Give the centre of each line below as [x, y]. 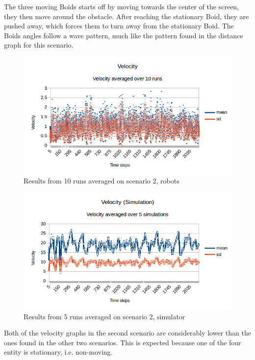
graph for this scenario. [39, 45]
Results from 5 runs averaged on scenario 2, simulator [104, 316]
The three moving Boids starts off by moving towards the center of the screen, [122, 6]
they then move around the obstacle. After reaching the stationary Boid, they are [127, 16]
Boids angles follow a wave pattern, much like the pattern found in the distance [124, 35]
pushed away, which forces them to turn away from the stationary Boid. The [119, 26]
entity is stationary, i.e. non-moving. [58, 352]
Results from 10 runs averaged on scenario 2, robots [102, 181]
